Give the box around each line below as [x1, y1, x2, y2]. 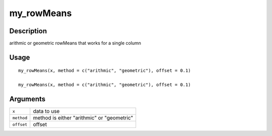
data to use [33, 108, 60, 115]
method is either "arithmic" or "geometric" [33, 114, 133, 121]
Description [9, 27, 47, 35]
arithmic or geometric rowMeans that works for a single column [9, 40, 141, 46]
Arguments [9, 95, 46, 103]
